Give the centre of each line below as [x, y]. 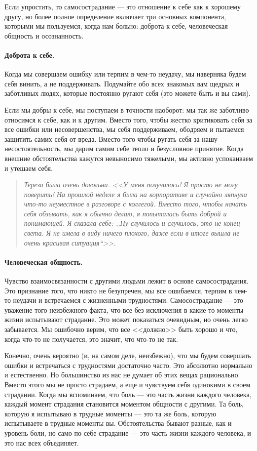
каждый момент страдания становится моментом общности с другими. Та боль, [124, 404]
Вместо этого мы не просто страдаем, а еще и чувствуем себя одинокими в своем [128, 384]
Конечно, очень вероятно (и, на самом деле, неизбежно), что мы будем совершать [128, 355]
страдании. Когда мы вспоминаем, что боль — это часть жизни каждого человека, [128, 394]
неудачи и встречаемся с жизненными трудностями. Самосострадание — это [128, 300]
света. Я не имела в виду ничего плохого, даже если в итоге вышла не [132, 233]
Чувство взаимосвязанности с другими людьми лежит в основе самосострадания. [127, 281]
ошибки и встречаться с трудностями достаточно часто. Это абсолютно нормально [128, 365]
